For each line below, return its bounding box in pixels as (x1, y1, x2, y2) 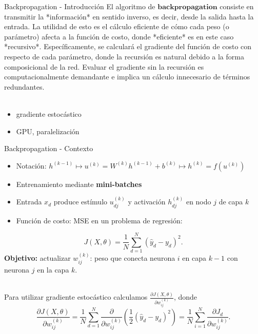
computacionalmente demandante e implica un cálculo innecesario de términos (4, 71, 250, 82)
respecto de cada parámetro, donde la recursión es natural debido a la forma (4, 51, 244, 61)
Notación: (16, 160, 47, 171)
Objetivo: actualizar (4, 253, 71, 263)
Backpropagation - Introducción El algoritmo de (4, 1, 155, 11)
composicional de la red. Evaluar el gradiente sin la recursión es (4, 61, 204, 72)
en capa (182, 253, 206, 263)
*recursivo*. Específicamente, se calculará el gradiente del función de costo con (4, 41, 252, 52)
